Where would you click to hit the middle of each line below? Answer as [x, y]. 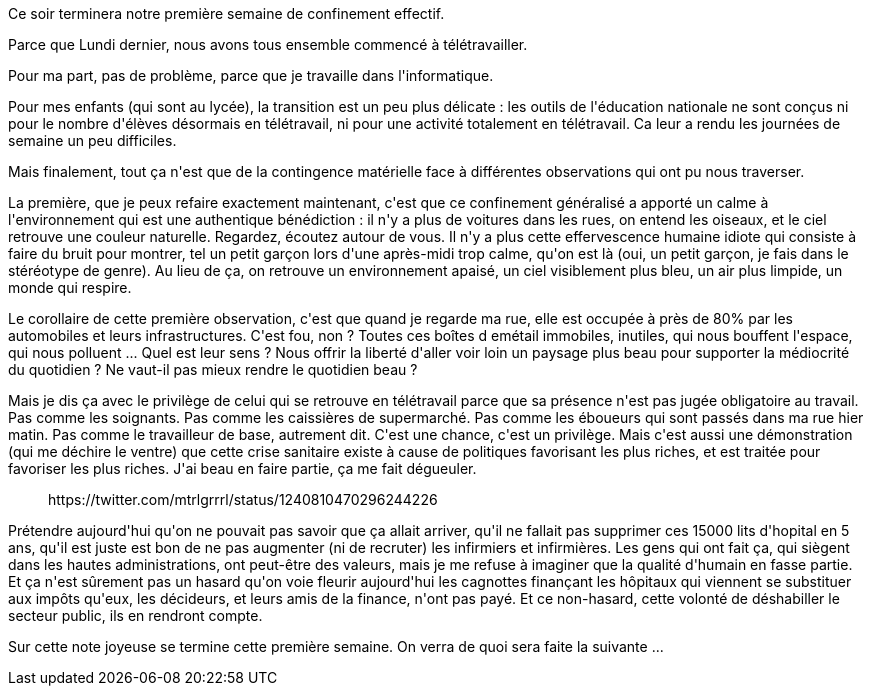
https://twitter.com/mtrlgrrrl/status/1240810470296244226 [243, 499]
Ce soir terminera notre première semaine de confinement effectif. [226, 13]
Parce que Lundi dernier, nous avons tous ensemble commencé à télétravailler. [268, 44]
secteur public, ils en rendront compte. [135, 615]
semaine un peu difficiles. [92, 140]
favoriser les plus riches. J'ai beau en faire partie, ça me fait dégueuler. [242, 468]
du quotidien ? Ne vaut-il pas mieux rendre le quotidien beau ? [213, 369]
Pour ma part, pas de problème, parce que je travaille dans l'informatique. [251, 75]
